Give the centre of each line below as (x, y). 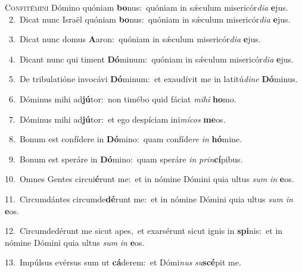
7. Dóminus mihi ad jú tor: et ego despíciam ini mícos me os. (117, 119)
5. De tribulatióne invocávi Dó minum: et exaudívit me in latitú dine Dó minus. (153, 79)
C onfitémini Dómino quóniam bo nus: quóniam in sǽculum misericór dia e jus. (147, 7)
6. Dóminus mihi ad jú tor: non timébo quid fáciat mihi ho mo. (122, 99)
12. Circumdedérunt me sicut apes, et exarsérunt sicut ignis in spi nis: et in (144, 231)
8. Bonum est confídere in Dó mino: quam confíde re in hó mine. (125, 139)
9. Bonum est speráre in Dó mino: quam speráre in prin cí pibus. (126, 159)
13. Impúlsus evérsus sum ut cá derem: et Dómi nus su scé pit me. (123, 262)
